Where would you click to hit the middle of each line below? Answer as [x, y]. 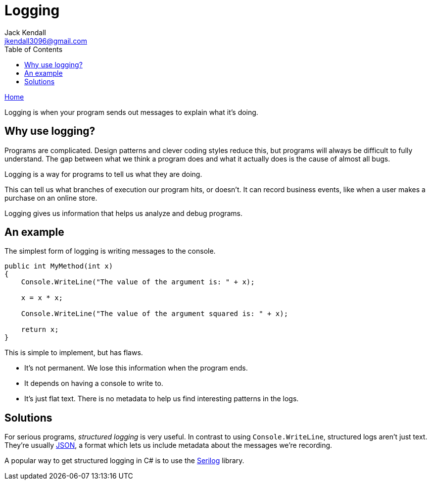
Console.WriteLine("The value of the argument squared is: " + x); [155, 314]
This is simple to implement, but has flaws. [74, 353]
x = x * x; [42, 298]
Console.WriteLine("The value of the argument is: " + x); [138, 282]
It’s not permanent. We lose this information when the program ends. [136, 368]
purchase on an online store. [51, 198]
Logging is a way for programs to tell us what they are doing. [103, 174]
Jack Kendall [25, 32]
